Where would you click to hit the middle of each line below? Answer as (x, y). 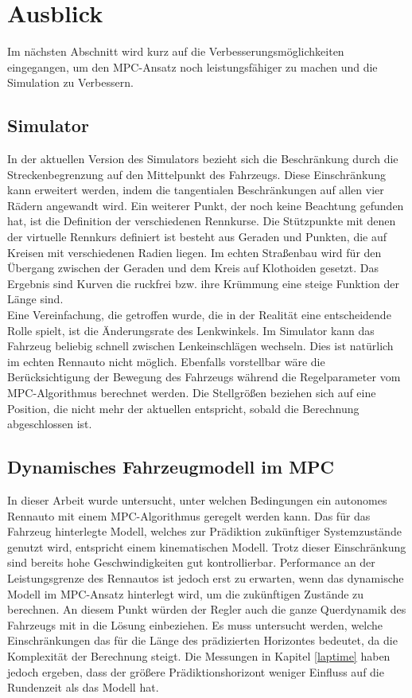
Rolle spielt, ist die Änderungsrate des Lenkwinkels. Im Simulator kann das (191, 330)
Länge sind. (35, 299)
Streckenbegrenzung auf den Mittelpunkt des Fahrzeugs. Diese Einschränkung (196, 174)
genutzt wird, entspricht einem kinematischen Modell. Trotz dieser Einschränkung (207, 546)
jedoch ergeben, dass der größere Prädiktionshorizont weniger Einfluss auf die (196, 671)
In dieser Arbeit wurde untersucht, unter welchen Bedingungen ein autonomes (197, 500)
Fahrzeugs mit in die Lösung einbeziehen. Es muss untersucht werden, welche (195, 624)
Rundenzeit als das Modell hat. (83, 687)
